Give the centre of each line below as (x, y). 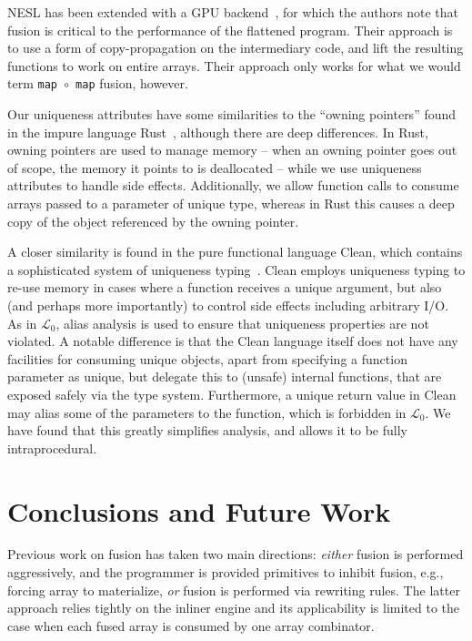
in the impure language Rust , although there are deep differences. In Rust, (218, 132)
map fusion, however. (132, 83)
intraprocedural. (52, 448)
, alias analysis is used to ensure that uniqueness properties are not (242, 323)
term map (32, 83)
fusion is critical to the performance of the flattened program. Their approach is (230, 30)
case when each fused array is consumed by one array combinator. (191, 625)
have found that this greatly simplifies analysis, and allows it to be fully (207, 430)
